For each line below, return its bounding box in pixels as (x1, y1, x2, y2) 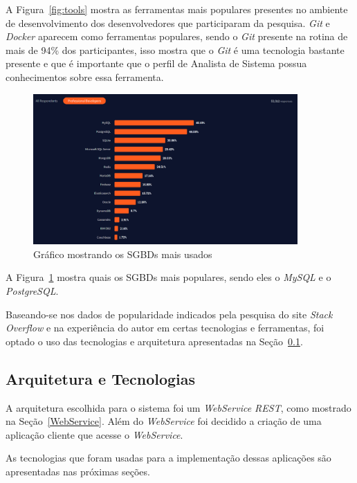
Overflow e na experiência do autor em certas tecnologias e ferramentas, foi (6, 320, 324, 335)
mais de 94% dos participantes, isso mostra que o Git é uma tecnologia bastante (6, 42, 345, 57)
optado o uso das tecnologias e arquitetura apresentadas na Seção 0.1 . (6, 334, 303, 348)
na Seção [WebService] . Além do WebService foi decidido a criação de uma (6, 414, 322, 428)
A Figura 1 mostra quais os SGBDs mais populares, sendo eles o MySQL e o (6, 270, 331, 284)
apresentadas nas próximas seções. (6, 464, 150, 478)
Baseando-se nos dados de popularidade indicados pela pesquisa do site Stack (6, 307, 333, 321)
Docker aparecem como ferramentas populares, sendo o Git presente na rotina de (6, 29, 348, 44)
